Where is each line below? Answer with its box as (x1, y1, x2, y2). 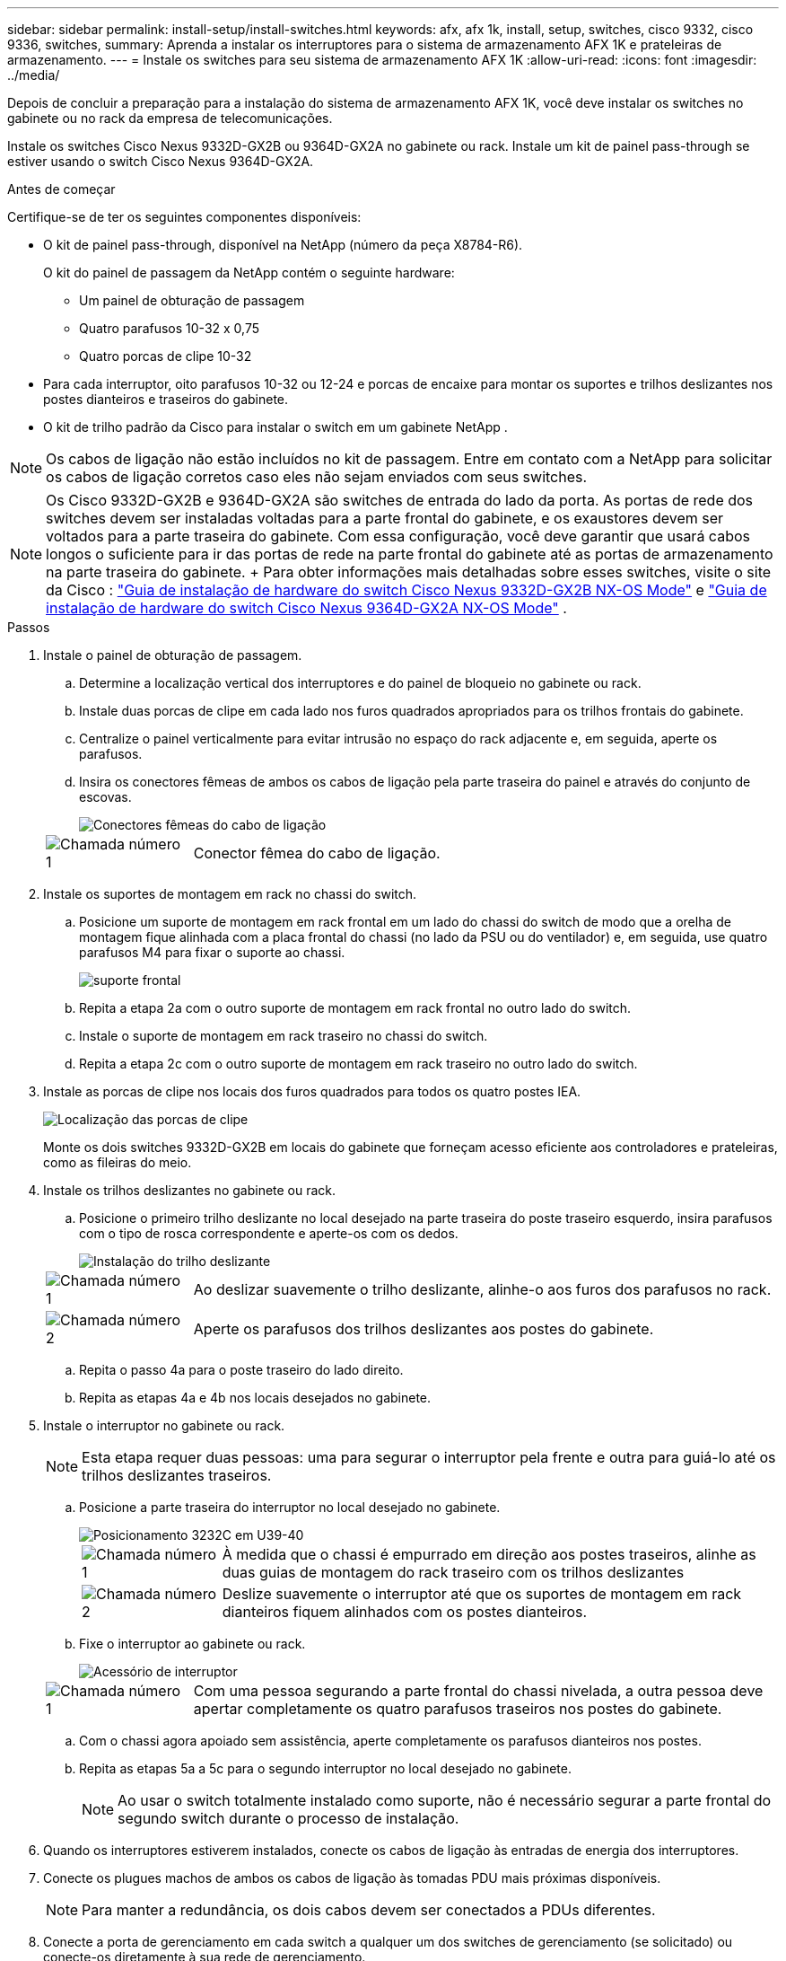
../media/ (7, 67, 60, 83)
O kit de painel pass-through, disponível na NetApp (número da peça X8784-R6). (43, 237, 523, 252)
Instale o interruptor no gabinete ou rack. (43, 1418, 285, 1433)
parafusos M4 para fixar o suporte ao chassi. (79, 945, 345, 960)
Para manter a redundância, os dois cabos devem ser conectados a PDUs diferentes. (82, 1901, 656, 1919)
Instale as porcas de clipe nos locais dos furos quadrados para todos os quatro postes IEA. (43, 1084, 581, 1099)
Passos (7, 620, 50, 635)
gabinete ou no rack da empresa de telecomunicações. (7, 110, 333, 126)
